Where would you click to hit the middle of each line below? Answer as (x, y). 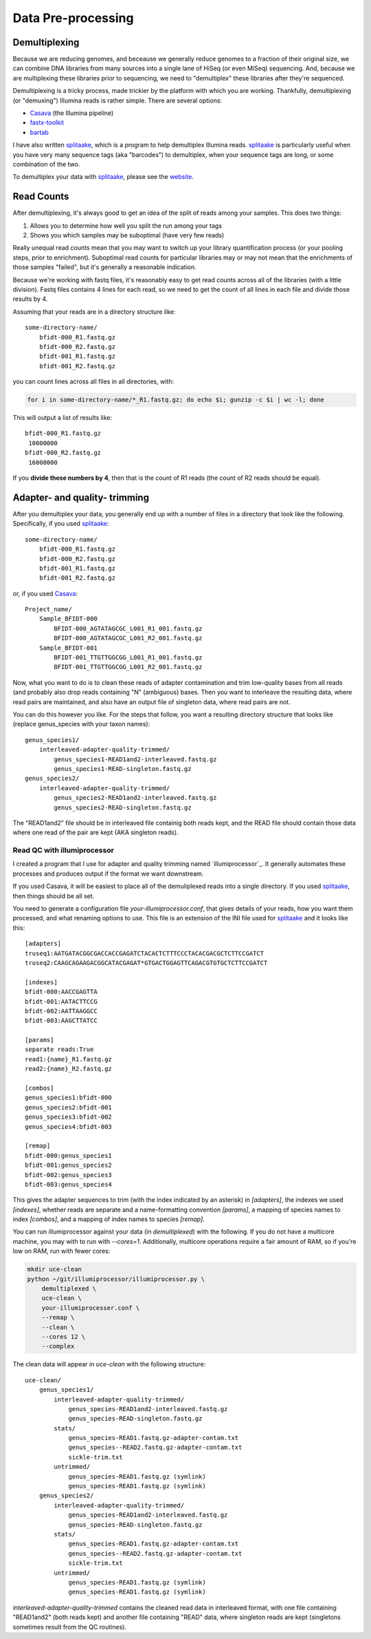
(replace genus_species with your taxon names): (81, 724)
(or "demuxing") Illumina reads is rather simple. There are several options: (117, 101)
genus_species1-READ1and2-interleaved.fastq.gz (135, 759)
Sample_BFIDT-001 (68, 648)
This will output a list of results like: (63, 418)
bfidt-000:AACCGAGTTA (61, 992)
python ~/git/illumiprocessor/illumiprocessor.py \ (116, 1279)
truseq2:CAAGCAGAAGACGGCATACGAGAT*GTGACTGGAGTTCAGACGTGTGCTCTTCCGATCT (146, 963)
